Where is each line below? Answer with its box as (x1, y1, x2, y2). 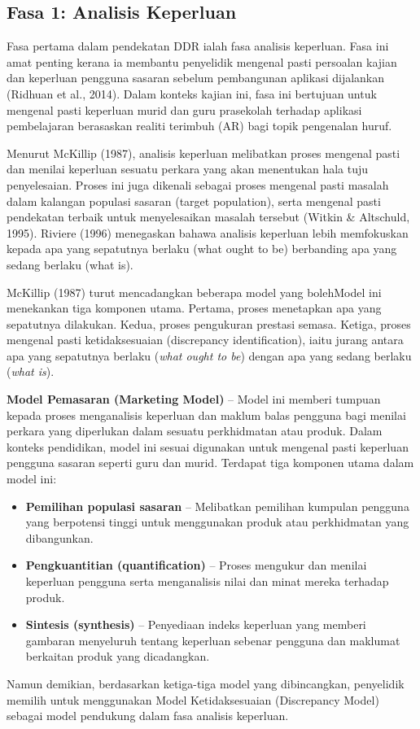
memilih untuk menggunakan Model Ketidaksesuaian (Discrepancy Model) (7, 691, 379, 708)
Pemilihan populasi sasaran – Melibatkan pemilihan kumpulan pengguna (25, 497, 409, 514)
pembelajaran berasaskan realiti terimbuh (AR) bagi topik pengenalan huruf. (7, 117, 392, 134)
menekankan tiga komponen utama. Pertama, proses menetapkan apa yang (7, 299, 382, 316)
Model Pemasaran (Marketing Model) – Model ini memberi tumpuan (7, 391, 381, 408)
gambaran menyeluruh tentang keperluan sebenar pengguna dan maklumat (25, 631, 400, 648)
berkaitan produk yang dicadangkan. (25, 648, 210, 665)
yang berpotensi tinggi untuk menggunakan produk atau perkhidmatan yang (25, 513, 409, 530)
